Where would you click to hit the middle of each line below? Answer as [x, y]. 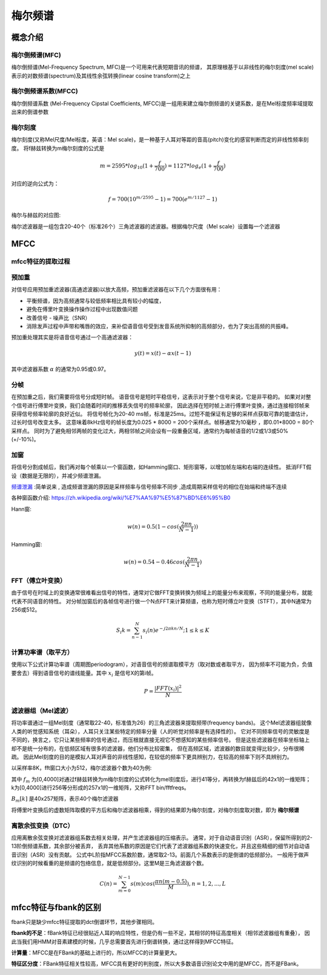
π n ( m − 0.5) [171, 881]
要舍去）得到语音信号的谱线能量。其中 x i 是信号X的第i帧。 [84, 674]
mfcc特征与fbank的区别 [56, 907]
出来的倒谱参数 [30, 112]
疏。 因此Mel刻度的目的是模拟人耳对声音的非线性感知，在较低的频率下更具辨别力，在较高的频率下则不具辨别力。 [152, 756]
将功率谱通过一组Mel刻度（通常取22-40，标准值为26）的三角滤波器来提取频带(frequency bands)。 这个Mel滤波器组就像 [161, 723]
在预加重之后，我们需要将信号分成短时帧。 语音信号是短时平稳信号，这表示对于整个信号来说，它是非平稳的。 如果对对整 [161, 397]
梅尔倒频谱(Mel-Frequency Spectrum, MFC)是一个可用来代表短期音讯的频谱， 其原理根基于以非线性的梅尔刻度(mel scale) [163, 67]
